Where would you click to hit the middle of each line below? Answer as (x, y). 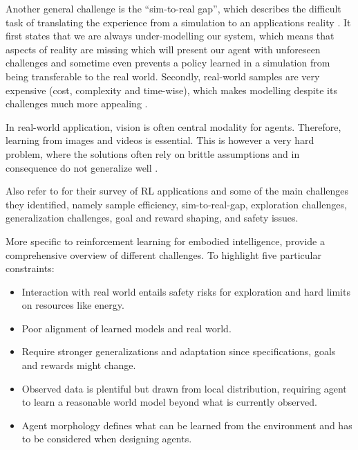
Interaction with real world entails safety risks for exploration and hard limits (186, 291)
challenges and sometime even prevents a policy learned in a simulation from (168, 63)
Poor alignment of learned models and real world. (126, 328)
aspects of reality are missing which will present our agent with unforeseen (163, 49)
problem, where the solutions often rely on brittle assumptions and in (153, 153)
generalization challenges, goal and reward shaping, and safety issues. (152, 218)
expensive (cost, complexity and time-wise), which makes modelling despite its (171, 90)
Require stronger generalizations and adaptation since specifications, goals (179, 351)
